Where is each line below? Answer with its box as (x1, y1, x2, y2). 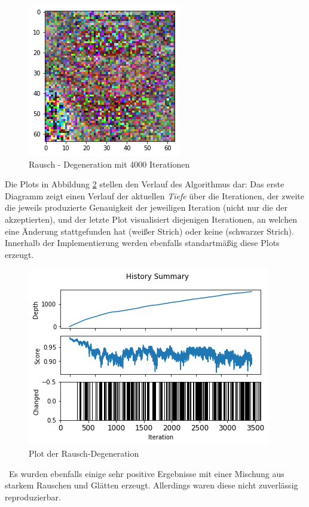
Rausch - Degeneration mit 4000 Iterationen (29, 157, 190, 170)
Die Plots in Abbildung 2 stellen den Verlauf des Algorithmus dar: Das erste (5, 178, 284, 190)
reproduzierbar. (5, 490, 61, 503)
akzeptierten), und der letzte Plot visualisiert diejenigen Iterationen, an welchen (5, 212, 297, 225)
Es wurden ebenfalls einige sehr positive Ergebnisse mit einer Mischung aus (8, 467, 284, 479)
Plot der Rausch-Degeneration (29, 447, 139, 459)
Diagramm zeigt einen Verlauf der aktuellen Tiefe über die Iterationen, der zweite (5, 189, 304, 202)
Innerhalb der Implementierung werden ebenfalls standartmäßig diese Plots (5, 236, 280, 249)
